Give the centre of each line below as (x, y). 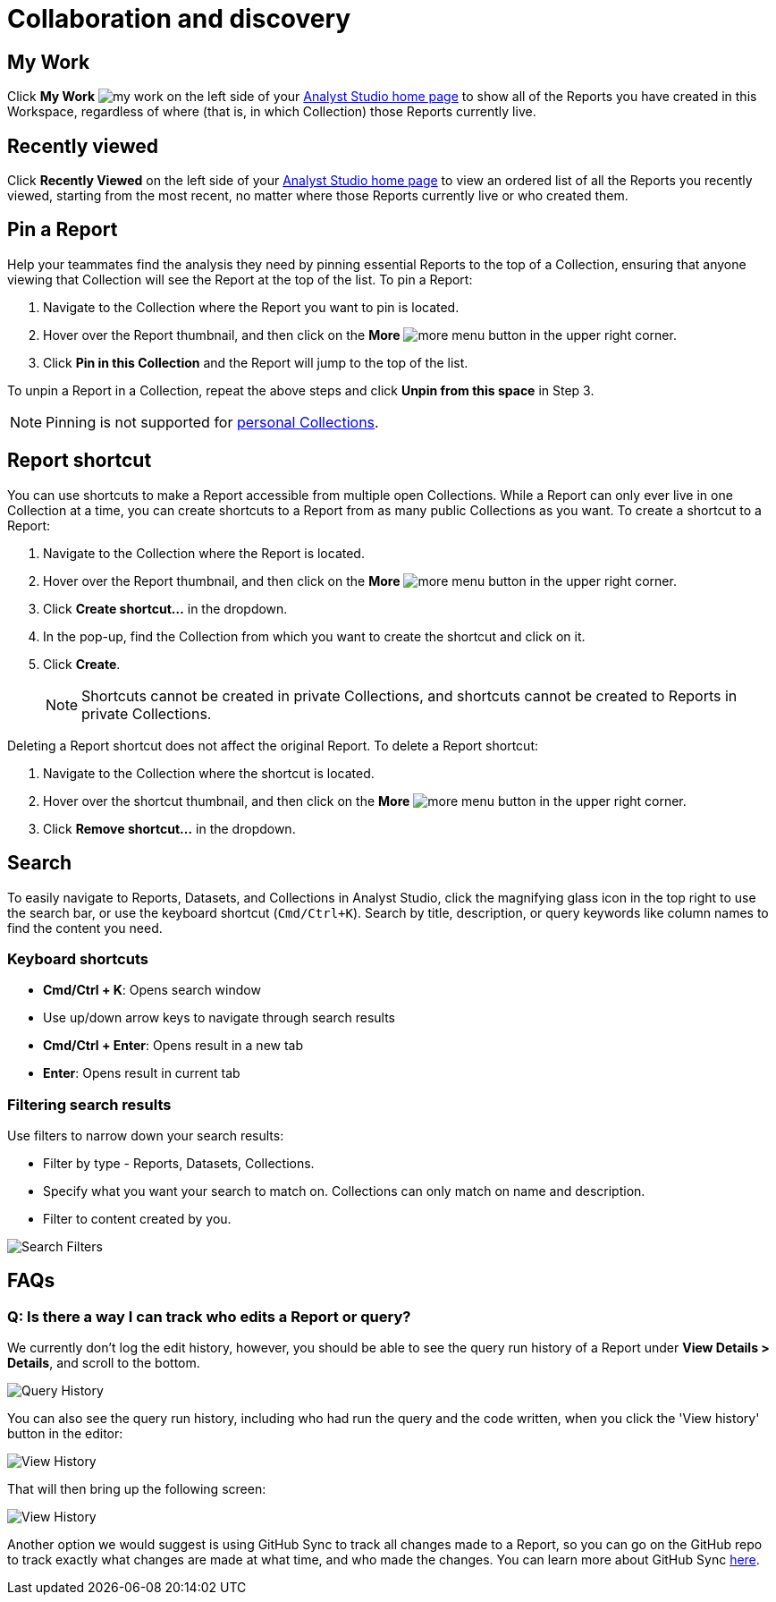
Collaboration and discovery (179, 19)
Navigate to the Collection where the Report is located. (204, 553)
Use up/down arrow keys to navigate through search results (219, 1018)
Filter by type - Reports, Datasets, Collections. (179, 1164)
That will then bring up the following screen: (137, 1489)
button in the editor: (65, 1434)
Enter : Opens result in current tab (142, 1073)
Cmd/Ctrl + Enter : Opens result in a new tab (173, 1046)
